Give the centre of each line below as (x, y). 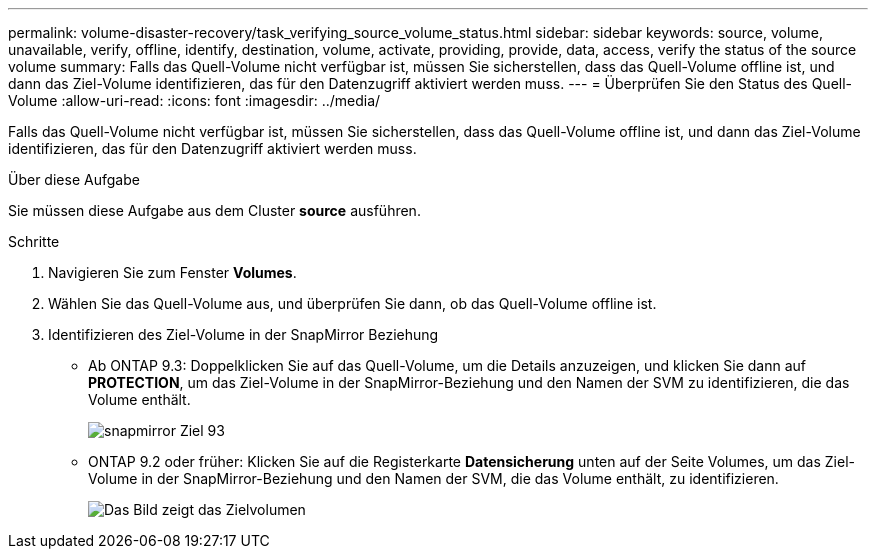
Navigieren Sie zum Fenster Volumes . (172, 272)
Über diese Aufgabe (74, 179)
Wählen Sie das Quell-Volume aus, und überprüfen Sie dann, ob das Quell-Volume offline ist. (352, 303)
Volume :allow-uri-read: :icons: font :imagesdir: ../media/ (194, 100)
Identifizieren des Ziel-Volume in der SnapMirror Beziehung (243, 334)
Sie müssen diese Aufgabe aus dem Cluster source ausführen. (214, 210)
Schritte (34, 241)
